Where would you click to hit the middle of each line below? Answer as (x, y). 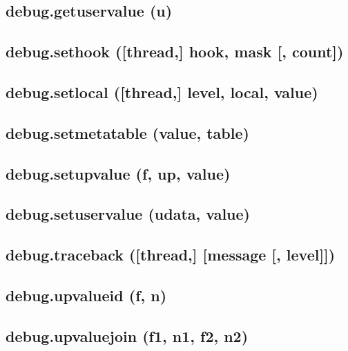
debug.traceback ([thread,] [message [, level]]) (171, 255)
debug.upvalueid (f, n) (86, 295)
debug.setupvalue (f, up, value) (118, 173)
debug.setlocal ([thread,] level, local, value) (162, 92)
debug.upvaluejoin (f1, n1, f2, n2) (127, 335)
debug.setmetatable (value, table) (127, 132)
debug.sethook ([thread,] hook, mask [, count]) (175, 51)
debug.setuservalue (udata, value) (128, 214)
